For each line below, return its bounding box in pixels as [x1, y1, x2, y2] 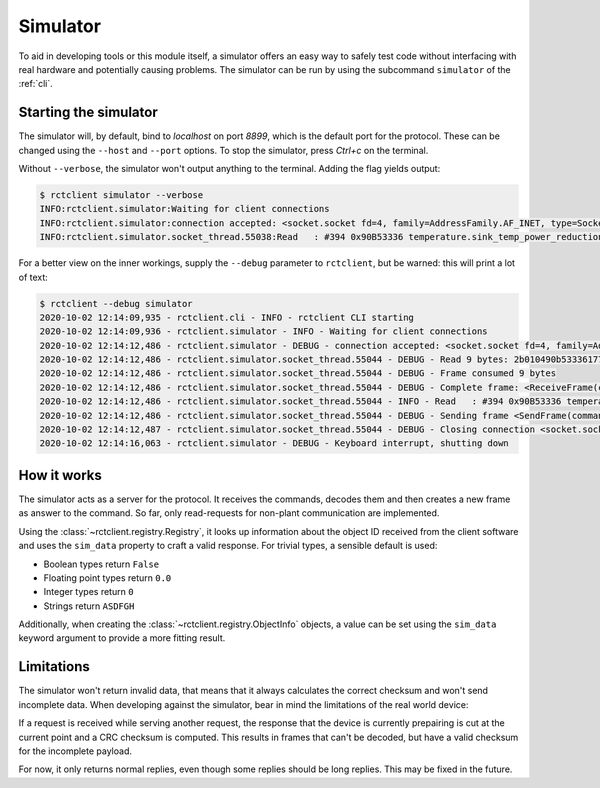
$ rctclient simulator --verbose [39, 190, 204, 200]
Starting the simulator [18, 104, 159, 121]
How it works [18, 466, 102, 484]
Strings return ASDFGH [43, 600, 135, 612]
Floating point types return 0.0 [43, 571, 172, 584]
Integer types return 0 [43, 586, 134, 598]
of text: [18, 271, 49, 283]
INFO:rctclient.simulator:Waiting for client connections [39, 203, 330, 215]
